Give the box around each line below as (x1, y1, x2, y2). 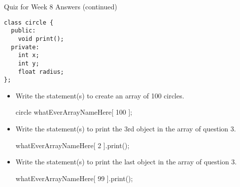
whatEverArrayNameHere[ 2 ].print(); (15, 140, 130, 150)
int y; (18, 60, 39, 67)
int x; (18, 52, 39, 59)
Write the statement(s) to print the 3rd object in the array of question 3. (15, 124, 236, 134)
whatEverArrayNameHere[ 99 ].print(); (15, 173, 133, 183)
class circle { (4, 19, 54, 26)
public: (11, 27, 36, 34)
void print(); (18, 35, 64, 42)
